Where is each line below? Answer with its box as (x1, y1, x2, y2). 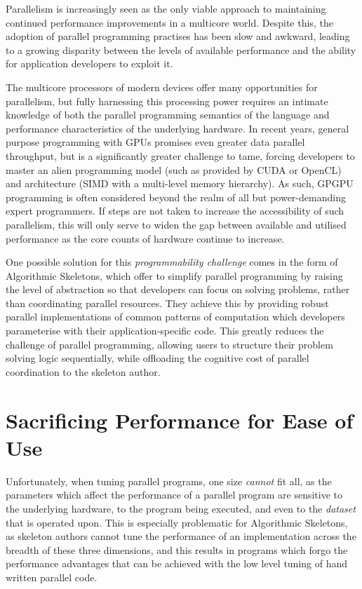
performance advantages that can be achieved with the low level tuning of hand (6, 556, 348, 571)
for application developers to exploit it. (6, 56, 173, 71)
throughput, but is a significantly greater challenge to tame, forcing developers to (6, 148, 355, 163)
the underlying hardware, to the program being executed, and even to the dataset (6, 501, 356, 515)
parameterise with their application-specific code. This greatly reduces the (6, 323, 324, 338)
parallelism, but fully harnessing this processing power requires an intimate (6, 93, 328, 108)
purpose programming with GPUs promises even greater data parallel (6, 135, 305, 149)
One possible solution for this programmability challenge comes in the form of (6, 255, 338, 269)
